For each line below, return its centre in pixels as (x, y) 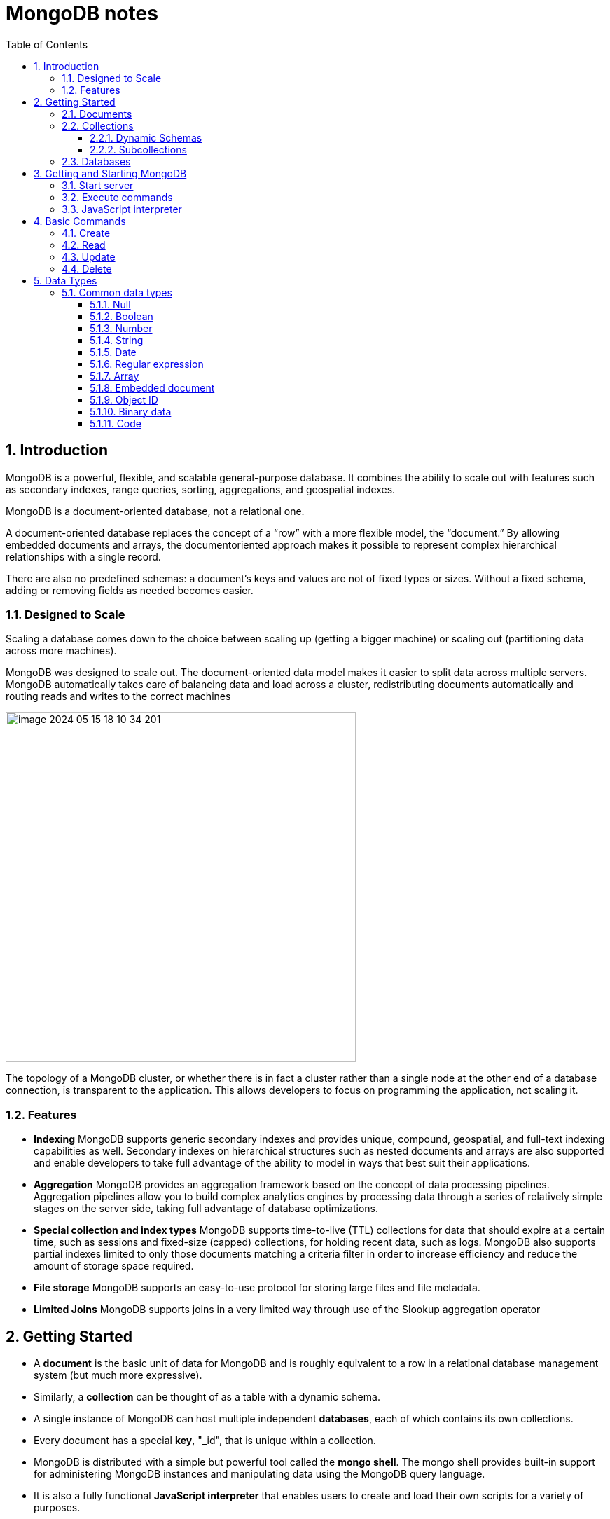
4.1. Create (86, 233)
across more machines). (61, 651)
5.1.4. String (117, 340)
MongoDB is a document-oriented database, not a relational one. (155, 511)
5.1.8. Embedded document (152, 387)
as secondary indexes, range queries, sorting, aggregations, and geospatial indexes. (201, 489)
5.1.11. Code (116, 423)
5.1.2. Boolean (122, 316)
